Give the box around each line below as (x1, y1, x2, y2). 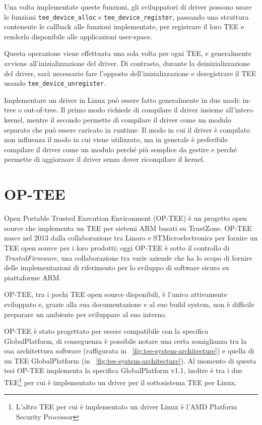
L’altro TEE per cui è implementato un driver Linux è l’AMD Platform (16, 401, 237, 412)
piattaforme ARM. (4, 272, 61, 282)
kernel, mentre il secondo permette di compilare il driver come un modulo (4, 114, 232, 125)
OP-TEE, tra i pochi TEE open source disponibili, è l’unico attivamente (4, 289, 227, 299)
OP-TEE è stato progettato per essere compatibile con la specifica (4, 326, 209, 336)
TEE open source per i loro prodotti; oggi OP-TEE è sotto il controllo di (4, 242, 230, 253)
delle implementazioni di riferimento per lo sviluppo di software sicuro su (4, 262, 229, 273)
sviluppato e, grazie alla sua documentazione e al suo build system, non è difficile (4, 298, 254, 309)
